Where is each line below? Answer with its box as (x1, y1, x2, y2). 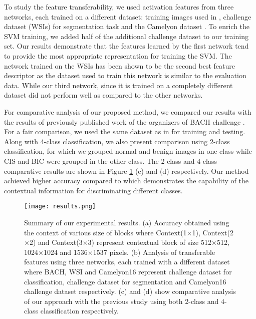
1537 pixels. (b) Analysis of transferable (93, 246, 215, 257)
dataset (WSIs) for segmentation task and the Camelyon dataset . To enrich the (4, 21, 250, 32)
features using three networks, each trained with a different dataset (24, 256, 230, 267)
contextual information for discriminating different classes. (4, 185, 183, 195)
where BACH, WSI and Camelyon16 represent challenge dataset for (24, 266, 232, 276)
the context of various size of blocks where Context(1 (24, 227, 187, 237)
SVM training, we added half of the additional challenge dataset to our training (4, 31, 248, 41)
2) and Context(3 (29, 237, 83, 247)
